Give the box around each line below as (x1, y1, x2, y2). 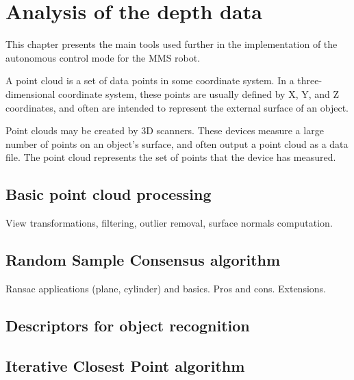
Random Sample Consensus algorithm (5, 249, 281, 270)
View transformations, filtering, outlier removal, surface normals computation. (5, 216, 333, 230)
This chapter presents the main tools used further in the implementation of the (5, 37, 338, 51)
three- (297, 73, 323, 88)
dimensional (5, 86, 55, 101)
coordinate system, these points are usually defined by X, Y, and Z (58, 86, 340, 101)
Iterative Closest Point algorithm (5, 355, 245, 376)
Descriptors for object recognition (5, 314, 250, 335)
